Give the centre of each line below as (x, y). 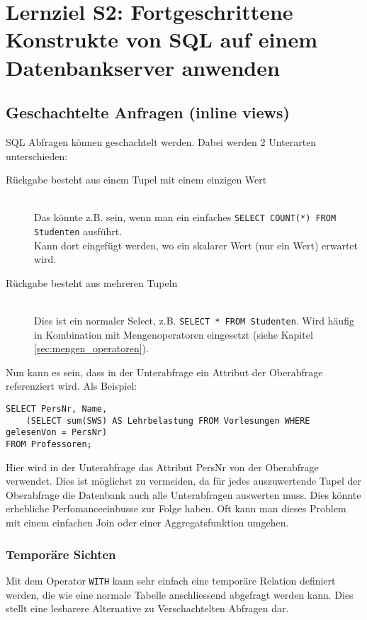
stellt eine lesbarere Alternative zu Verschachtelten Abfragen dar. (147, 608)
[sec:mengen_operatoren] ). (91, 348)
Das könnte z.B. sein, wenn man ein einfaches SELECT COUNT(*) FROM (185, 217)
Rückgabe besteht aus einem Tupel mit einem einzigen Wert (136, 180)
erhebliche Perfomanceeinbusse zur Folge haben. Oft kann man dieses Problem (176, 508)
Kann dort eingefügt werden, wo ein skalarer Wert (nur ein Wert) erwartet (196, 245)
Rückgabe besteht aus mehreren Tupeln (92, 282)
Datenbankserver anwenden (143, 67)
